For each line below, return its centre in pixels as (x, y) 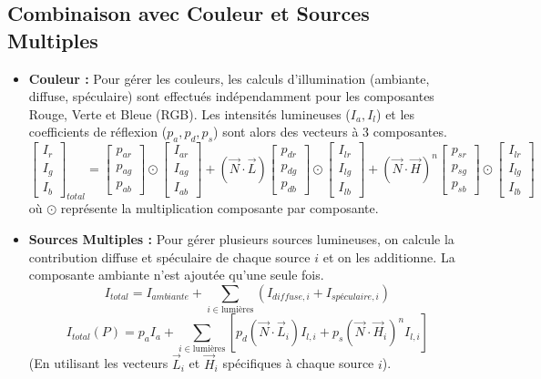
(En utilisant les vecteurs (98, 363)
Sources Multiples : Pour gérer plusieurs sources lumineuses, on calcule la (241, 239)
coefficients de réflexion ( (98, 132)
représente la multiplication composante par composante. (219, 208)
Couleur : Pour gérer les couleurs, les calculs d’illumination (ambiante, (229, 78)
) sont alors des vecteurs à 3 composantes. (330, 132)
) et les (396, 113)
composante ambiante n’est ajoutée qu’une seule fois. (176, 275)
